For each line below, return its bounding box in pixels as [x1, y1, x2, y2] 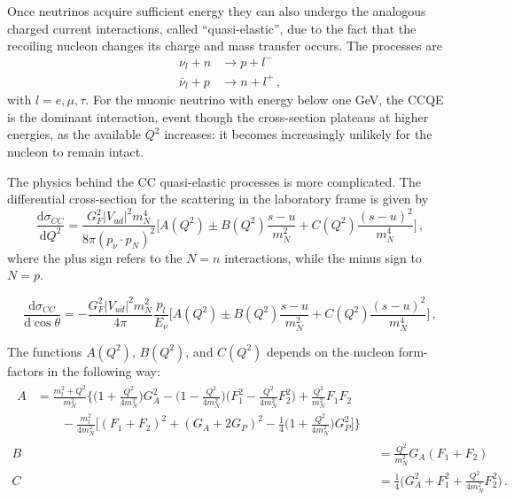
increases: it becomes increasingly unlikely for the [164, 125, 432, 143]
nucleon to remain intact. [7, 142, 144, 161]
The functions [7, 342, 82, 360]
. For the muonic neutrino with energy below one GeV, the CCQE [85, 90, 444, 109]
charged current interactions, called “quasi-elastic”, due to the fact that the [7, 19, 417, 37]
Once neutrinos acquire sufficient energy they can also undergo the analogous [7, 2, 426, 19]
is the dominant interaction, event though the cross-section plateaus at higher [7, 107, 429, 126]
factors [7, 361, 43, 380]
